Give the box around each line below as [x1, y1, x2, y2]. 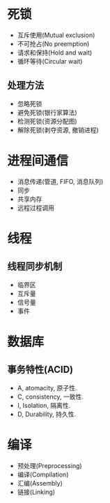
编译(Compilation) [17, 470, 69, 479]
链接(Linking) [17, 488, 56, 496]
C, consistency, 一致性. [17, 392, 84, 401]
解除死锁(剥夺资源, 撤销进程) [17, 125, 99, 134]
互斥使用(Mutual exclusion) [17, 31, 95, 39]
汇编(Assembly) [17, 479, 63, 487]
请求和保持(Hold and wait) [17, 48, 93, 57]
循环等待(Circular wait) [17, 57, 83, 65]
